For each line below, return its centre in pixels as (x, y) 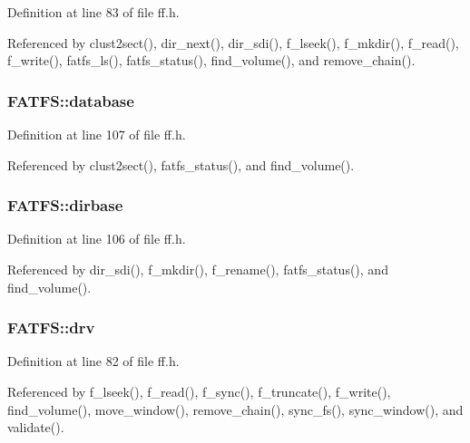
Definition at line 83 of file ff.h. (93, 12)
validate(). (36, 427)
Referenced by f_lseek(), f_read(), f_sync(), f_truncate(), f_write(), (199, 391)
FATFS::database (71, 100)
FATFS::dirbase (65, 205)
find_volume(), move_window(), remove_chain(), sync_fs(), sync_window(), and (235, 409)
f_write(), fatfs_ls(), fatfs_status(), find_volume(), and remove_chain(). (211, 60)
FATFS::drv (51, 327)
